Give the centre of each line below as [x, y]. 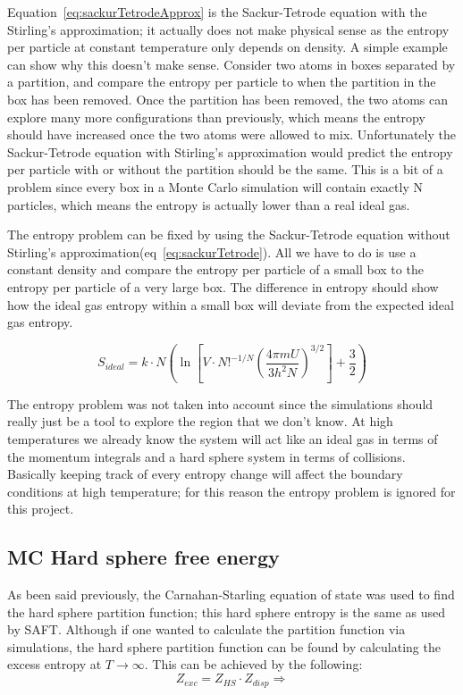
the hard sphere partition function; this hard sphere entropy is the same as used [227, 611]
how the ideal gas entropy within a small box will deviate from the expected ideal [231, 304]
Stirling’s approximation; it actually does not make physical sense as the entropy [228, 29]
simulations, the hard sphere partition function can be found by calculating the [224, 646]
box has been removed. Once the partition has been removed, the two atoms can [228, 99]
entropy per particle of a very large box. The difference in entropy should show [223, 286]
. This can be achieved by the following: [253, 664]
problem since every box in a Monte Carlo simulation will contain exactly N [215, 186]
